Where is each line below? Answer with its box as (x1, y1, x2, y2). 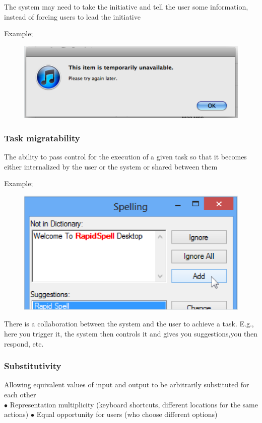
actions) (4, 409, 29, 419)
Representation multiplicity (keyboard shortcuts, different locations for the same (10, 399, 258, 409)
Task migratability (4, 131, 80, 144)
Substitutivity (4, 360, 61, 372)
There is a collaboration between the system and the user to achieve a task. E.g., (4, 318, 254, 329)
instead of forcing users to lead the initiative (4, 11, 141, 22)
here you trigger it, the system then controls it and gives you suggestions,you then (4, 328, 258, 339)
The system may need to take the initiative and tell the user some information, (4, 2, 248, 12)
